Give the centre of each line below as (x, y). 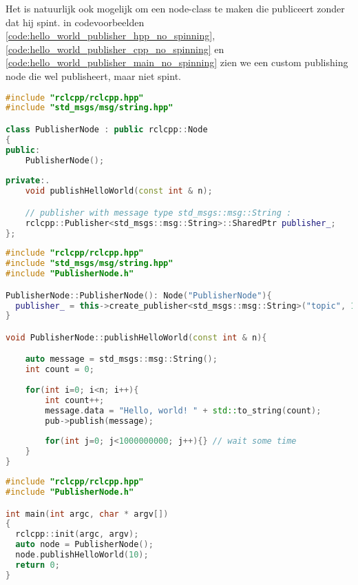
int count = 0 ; (60, 370)
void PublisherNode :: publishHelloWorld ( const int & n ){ (136, 337)
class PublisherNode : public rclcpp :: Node (107, 129)
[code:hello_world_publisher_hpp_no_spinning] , (110, 35)
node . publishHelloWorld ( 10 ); (82, 555)
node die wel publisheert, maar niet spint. (93, 75)
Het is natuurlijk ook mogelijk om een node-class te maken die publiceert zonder (175, 8)
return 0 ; (38, 565)
